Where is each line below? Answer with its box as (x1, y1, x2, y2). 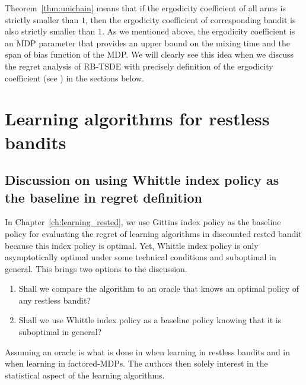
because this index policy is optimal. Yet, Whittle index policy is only (5, 239, 259, 251)
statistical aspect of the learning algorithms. (5, 368, 165, 381)
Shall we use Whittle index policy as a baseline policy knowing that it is (18, 314, 282, 326)
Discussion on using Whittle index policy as (5, 171, 279, 189)
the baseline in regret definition (5, 188, 202, 206)
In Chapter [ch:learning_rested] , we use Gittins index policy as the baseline (5, 216, 281, 228)
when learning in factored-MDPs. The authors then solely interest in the (5, 357, 268, 370)
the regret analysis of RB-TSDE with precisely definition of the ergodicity (5, 59, 273, 72)
